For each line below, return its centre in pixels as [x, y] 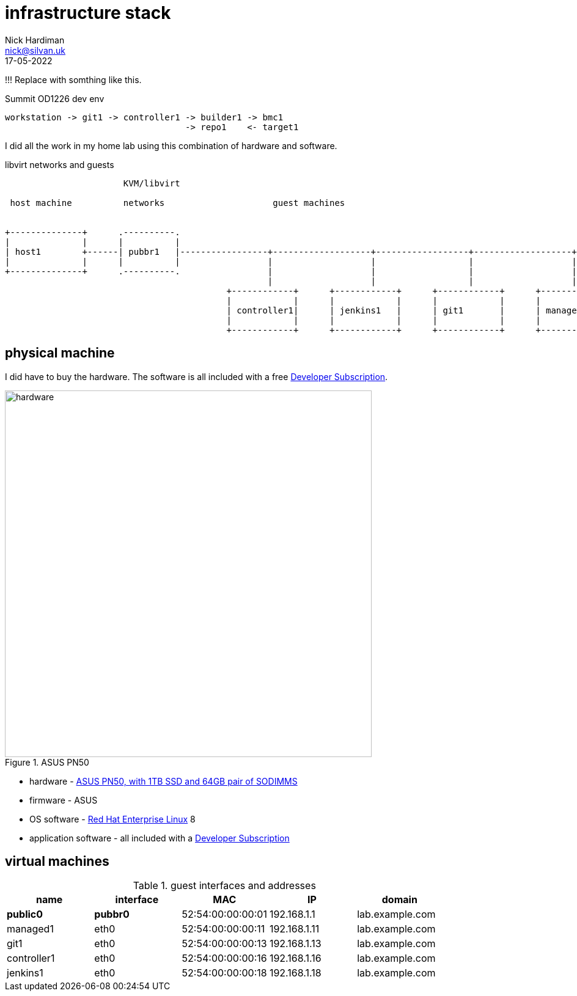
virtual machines [57, 862]
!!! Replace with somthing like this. [73, 79]
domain [399, 900]
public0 [25, 914]
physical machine [60, 353]
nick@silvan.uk [35, 50]
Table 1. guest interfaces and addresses [224, 886]
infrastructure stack [88, 13]
